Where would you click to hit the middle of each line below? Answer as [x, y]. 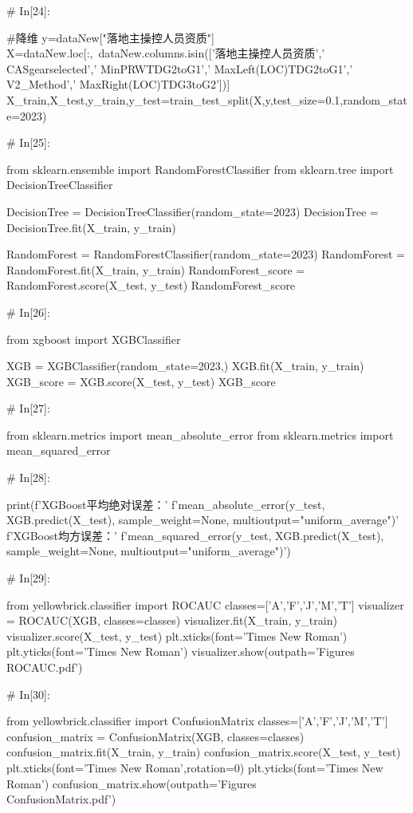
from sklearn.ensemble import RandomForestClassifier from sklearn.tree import [200, 169]
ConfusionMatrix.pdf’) [61, 799]
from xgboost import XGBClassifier [94, 339]
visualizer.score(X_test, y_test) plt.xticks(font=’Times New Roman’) [177, 635]
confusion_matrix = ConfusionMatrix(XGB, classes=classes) [155, 736]
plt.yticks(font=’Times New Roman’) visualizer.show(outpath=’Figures [181, 651]
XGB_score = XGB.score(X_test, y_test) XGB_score [141, 381]
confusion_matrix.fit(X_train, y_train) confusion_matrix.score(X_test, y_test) [204, 752]
